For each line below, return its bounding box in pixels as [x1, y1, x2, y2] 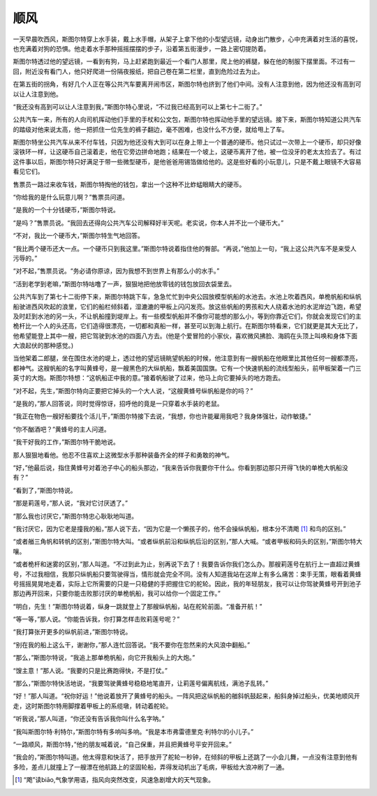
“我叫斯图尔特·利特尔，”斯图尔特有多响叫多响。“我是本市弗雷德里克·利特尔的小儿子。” [13, 727, 254, 736]
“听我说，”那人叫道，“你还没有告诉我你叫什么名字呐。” [13, 714, 165, 723]
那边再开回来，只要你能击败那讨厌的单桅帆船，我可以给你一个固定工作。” [13, 589, 221, 598]
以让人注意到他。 [13, 89, 62, 98]
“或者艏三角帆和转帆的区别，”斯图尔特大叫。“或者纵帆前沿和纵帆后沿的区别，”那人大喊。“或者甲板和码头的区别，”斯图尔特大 [13, 538, 362, 546]
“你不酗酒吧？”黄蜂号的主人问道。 [13, 425, 111, 433]
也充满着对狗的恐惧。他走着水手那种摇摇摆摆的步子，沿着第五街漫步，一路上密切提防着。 [13, 44, 270, 52]
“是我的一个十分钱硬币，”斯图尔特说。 [13, 206, 120, 214]
